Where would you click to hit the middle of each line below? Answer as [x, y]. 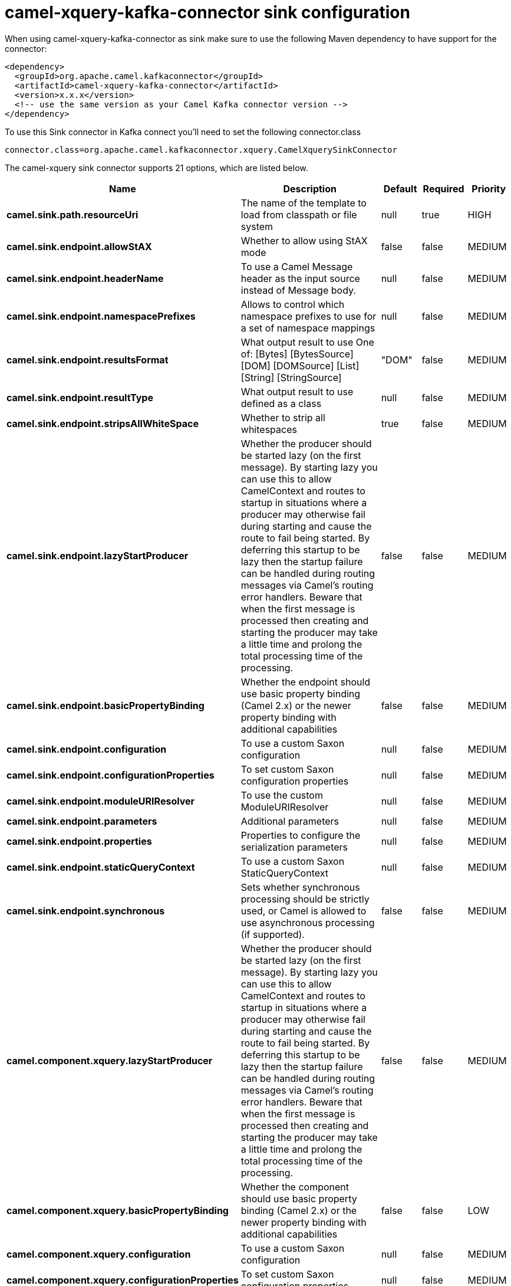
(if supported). [273, 934]
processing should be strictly [305, 899]
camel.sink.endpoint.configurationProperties [111, 775]
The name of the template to [304, 203]
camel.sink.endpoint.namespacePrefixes [101, 316]
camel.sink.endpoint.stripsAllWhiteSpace [103, 423]
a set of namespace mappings [308, 328]
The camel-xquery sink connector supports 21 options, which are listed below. [156, 168]
